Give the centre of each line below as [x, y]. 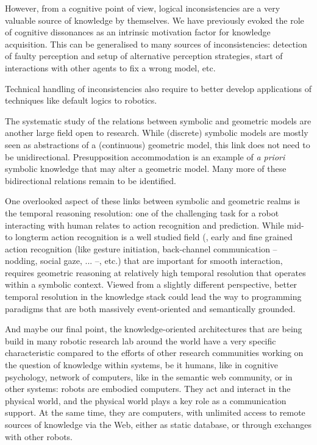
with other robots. [39, 436]
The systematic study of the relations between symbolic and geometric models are [158, 120]
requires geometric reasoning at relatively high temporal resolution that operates [155, 272]
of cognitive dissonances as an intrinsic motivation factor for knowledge [138, 32]
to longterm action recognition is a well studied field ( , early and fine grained [149, 237]
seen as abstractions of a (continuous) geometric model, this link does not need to [158, 144]
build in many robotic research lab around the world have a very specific [141, 340]
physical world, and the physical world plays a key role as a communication [146, 400]
